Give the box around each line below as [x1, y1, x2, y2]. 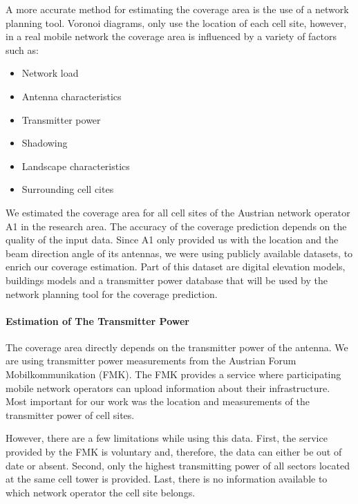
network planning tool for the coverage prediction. [6, 286, 218, 301]
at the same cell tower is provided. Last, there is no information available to [6, 472, 328, 486]
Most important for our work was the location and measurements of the [6, 394, 310, 409]
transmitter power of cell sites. [6, 407, 135, 422]
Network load [21, 66, 79, 80]
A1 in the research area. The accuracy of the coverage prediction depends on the [6, 218, 347, 233]
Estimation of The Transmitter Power [6, 313, 189, 328]
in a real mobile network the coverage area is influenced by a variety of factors [6, 29, 337, 44]
